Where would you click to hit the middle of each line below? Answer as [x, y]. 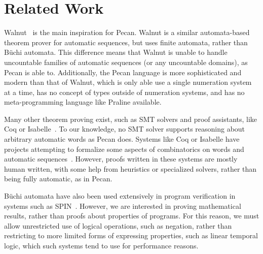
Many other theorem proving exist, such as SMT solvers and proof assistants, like [131, 119]
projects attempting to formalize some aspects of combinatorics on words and [124, 149]
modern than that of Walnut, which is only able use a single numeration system [128, 82]
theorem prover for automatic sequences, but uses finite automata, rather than [126, 42]
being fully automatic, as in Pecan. [58, 179]
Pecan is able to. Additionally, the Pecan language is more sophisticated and [123, 72]
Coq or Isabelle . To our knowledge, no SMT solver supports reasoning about [125, 129]
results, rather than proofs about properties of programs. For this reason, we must [132, 216]
